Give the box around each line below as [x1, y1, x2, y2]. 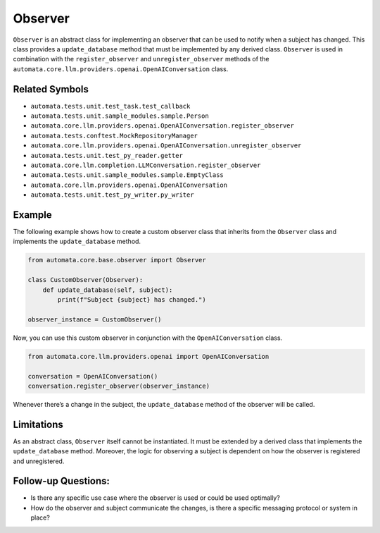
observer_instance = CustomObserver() [27, 315, 162, 324]
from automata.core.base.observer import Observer [27, 256, 207, 264]
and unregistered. [13, 457, 65, 465]
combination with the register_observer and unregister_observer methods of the [13, 55, 270, 63]
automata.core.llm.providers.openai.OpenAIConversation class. [13, 64, 229, 73]
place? [30, 513, 51, 522]
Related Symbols [13, 83, 89, 95]
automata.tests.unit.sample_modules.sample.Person [30, 112, 209, 120]
